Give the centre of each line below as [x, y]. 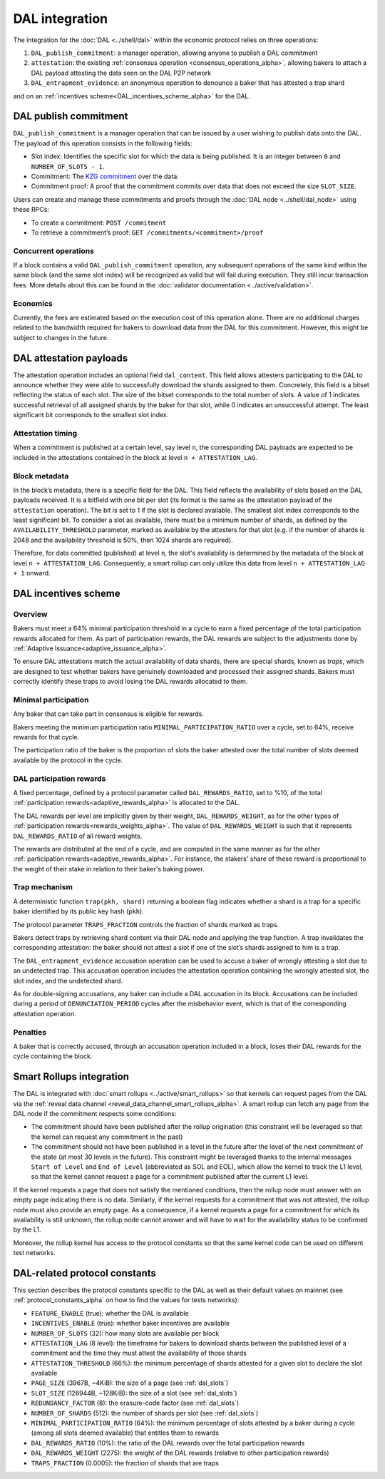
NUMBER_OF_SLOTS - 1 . [68, 166]
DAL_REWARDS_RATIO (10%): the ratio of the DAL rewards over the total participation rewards [168, 1443]
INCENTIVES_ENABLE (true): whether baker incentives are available [130, 1324]
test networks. [34, 1253]
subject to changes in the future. [61, 337]
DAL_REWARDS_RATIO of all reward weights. [78, 836]
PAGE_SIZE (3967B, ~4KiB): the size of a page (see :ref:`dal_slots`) [130, 1383]
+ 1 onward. [32, 573]
